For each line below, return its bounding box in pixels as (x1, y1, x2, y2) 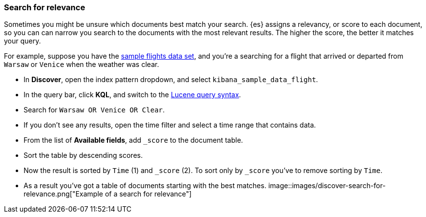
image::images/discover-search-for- (268, 181, 386, 190)
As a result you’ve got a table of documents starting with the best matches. (24, 181, 266, 190)
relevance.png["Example (24, 190, 103, 198)
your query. (4, 37, 41, 45)
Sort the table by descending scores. (24, 151, 143, 160)
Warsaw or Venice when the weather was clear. (4, 60, 159, 69)
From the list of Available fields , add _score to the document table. (24, 136, 243, 145)
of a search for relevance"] (105, 190, 192, 198)
